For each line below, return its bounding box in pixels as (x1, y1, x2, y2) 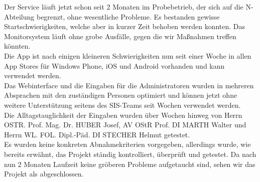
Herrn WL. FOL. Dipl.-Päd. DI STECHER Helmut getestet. (4, 129, 190, 139)
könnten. (4, 41, 31, 51)
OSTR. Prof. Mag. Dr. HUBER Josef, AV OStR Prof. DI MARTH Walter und (4, 119, 246, 130)
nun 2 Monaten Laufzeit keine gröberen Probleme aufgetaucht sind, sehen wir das (4, 158, 255, 169)
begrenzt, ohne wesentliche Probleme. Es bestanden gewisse (36, 11, 220, 22)
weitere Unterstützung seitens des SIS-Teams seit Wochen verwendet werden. (4, 99, 241, 110)
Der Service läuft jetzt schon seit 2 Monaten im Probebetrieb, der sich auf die (4, 2, 243, 12)
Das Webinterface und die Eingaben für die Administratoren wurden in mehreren (4, 80, 254, 90)
